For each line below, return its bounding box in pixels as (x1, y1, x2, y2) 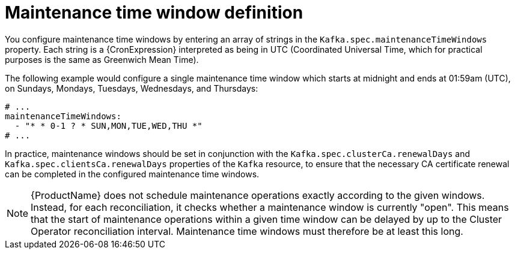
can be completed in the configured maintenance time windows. (5, 168, 260, 179)
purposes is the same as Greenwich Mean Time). (5, 54, 199, 65)
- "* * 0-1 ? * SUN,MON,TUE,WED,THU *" (14, 120, 203, 131)
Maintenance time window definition (5, 2, 303, 23)
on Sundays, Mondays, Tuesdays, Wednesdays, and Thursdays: (5, 83, 258, 93)
